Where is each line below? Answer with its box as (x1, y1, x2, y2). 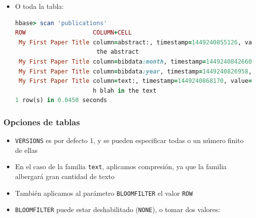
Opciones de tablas (3, 115, 80, 128)
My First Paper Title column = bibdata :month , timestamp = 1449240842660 (18, 58, 252, 65)
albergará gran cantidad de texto (15, 171, 114, 182)
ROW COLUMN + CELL (15, 29, 132, 36)
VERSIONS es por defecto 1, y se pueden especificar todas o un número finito (15, 135, 244, 145)
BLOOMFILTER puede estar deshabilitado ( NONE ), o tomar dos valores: (15, 204, 220, 215)
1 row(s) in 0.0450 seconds (15, 97, 107, 104)
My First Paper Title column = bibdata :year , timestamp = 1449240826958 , (18, 68, 252, 75)
